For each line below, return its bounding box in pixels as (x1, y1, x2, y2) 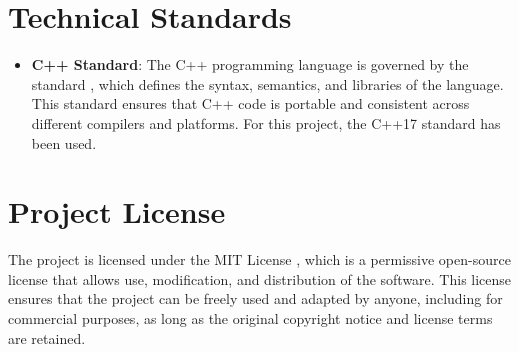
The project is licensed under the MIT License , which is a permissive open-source (8, 249, 511, 270)
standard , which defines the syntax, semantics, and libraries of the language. (31, 73, 504, 94)
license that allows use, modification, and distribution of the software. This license (8, 268, 512, 289)
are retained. (8, 327, 86, 348)
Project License (8, 191, 226, 232)
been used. (31, 132, 97, 153)
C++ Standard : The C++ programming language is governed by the (31, 54, 469, 75)
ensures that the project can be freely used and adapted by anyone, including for (8, 288, 503, 309)
